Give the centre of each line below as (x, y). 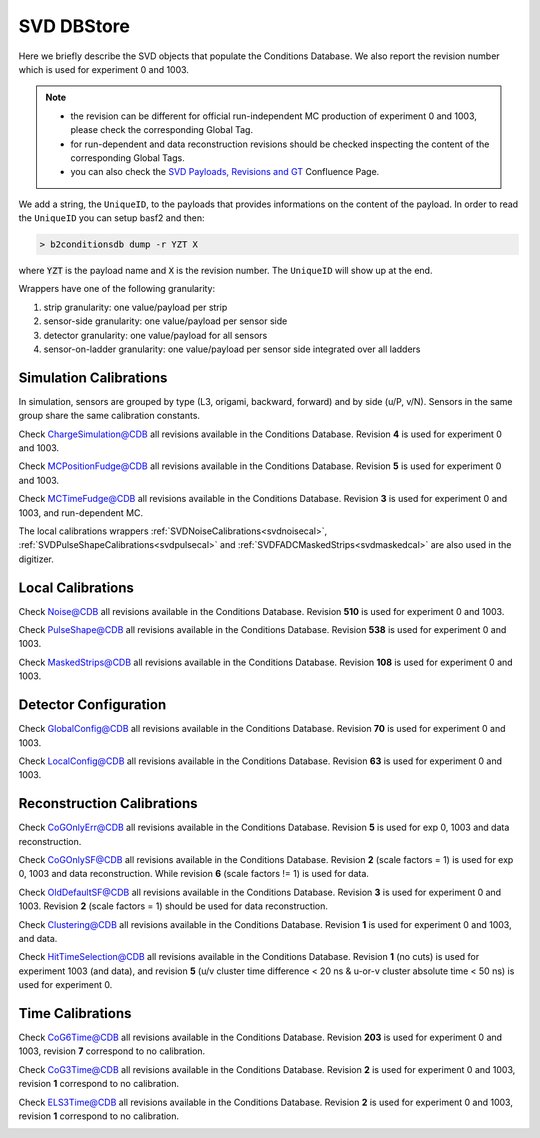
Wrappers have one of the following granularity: (117, 289)
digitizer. (36, 559)
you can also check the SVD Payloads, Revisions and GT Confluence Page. (225, 172)
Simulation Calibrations (93, 377)
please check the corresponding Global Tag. (162, 130)
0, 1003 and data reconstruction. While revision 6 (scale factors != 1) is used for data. (194, 874)
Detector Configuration (92, 705)
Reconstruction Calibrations (108, 803)
